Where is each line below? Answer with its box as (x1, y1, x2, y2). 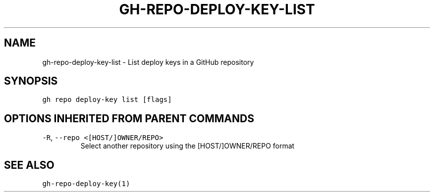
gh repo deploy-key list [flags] (42, 96, 172, 104)
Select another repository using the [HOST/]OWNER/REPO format (80, 142, 295, 150)
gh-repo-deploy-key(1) (42, 180, 130, 188)
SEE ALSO (4, 158, 54, 171)
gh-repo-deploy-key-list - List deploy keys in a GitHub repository (42, 57, 254, 66)
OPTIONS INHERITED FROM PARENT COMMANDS (4, 112, 254, 125)
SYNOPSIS (4, 75, 58, 88)
